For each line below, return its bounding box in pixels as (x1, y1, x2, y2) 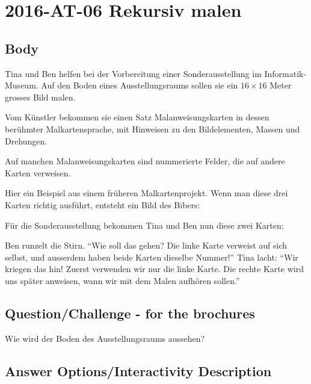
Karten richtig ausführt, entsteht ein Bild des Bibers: (5, 198, 200, 211)
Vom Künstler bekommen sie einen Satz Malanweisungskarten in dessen (5, 111, 269, 123)
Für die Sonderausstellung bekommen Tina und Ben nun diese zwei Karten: (5, 218, 284, 231)
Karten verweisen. (5, 166, 71, 179)
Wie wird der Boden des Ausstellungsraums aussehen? (5, 332, 205, 344)
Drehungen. (5, 134, 48, 147)
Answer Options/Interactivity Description (5, 361, 272, 380)
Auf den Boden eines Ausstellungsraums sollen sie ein (41, 79, 238, 91)
